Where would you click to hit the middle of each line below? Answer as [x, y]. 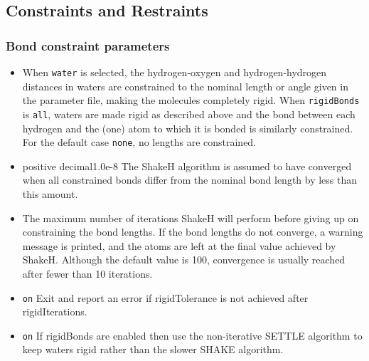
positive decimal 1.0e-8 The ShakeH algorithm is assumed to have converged [187, 166]
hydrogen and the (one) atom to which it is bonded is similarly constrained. [188, 128]
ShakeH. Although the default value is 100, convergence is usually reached [184, 260]
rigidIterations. [55, 312]
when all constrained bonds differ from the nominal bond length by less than [190, 180]
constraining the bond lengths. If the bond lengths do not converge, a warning [193, 232]
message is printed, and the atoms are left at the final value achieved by [179, 245]
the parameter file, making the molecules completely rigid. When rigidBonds [191, 100]
